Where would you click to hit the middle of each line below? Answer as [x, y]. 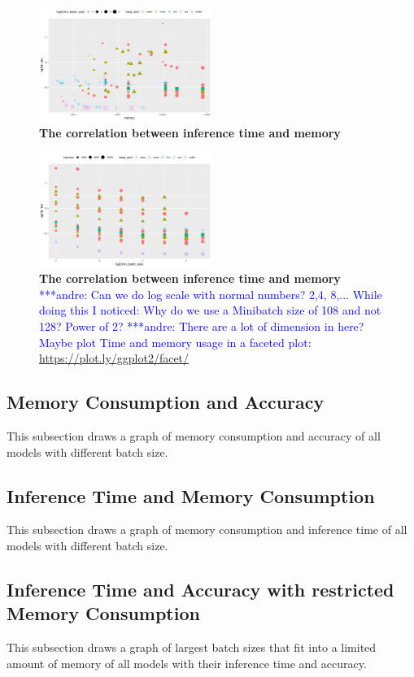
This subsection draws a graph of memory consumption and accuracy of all [194, 435]
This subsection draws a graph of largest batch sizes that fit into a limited [192, 647]
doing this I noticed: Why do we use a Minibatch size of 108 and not [210, 310]
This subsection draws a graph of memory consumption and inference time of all [207, 529]
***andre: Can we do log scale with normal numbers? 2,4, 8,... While [211, 294]
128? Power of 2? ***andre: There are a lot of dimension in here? [202, 325]
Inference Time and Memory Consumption [191, 495]
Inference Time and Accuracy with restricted [200, 589]
